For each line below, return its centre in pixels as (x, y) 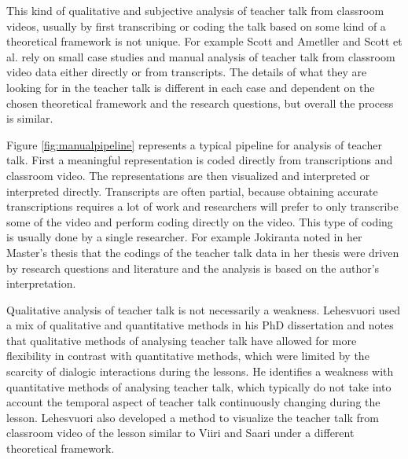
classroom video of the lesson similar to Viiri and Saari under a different (180, 433)
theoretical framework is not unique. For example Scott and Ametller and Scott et (204, 41)
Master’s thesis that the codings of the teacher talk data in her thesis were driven (203, 252)
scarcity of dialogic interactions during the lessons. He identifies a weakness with (200, 371)
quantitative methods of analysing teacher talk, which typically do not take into (199, 386)
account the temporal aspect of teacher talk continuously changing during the (193, 402)
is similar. (30, 118)
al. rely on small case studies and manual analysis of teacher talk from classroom (201, 56)
